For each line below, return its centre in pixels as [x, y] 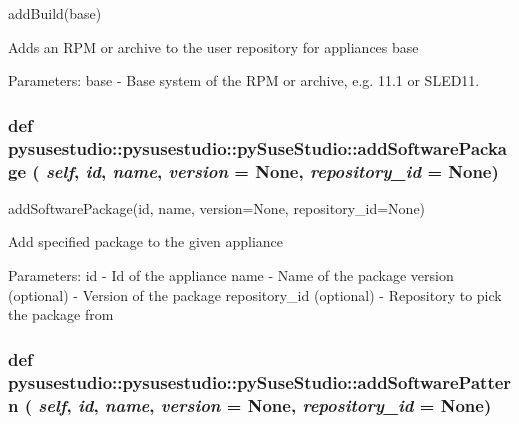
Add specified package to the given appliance [146, 241]
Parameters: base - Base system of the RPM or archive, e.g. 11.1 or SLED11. [244, 80]
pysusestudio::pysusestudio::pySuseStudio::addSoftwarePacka [257, 147]
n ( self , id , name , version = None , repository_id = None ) [250, 404]
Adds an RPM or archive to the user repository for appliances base [213, 46]
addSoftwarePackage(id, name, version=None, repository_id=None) [217, 207]
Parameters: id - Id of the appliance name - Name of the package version [231, 275]
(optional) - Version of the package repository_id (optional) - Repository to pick [255, 294]
